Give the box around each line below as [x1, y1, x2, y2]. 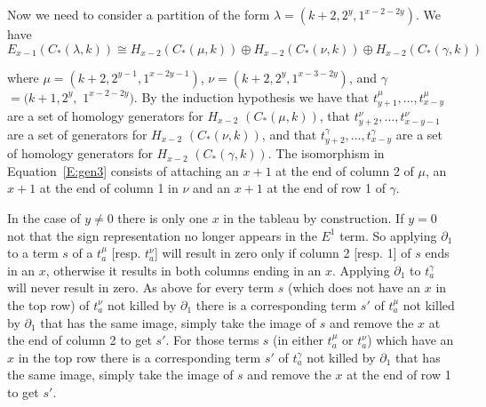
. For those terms [165, 331, 259, 349]
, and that [261, 124, 317, 143]
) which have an [367, 331, 454, 349]
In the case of [7, 208, 81, 227]
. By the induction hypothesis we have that [133, 87, 370, 106]
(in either [273, 331, 323, 349]
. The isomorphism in [267, 144, 385, 163]
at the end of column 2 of [275, 161, 414, 180]
